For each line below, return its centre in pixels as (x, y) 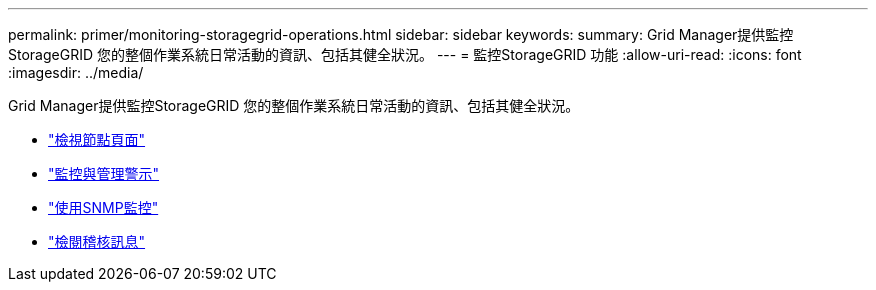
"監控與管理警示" (104, 173)
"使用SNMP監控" (103, 207)
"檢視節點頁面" (97, 139)
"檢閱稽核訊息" (97, 241)
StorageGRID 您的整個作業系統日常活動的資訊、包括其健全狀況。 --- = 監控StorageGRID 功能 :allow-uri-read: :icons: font (405, 54)
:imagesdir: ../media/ (76, 72)
